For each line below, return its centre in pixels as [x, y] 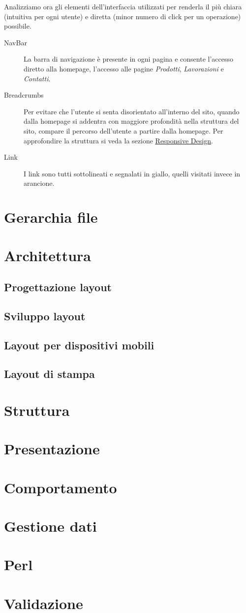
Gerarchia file [51, 217]
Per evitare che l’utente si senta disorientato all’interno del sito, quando [132, 111]
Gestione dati [50, 526]
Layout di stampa [49, 374]
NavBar [15, 42]
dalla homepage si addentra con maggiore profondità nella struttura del [131, 121]
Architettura [47, 255]
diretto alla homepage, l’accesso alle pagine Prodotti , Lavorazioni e [124, 68]
